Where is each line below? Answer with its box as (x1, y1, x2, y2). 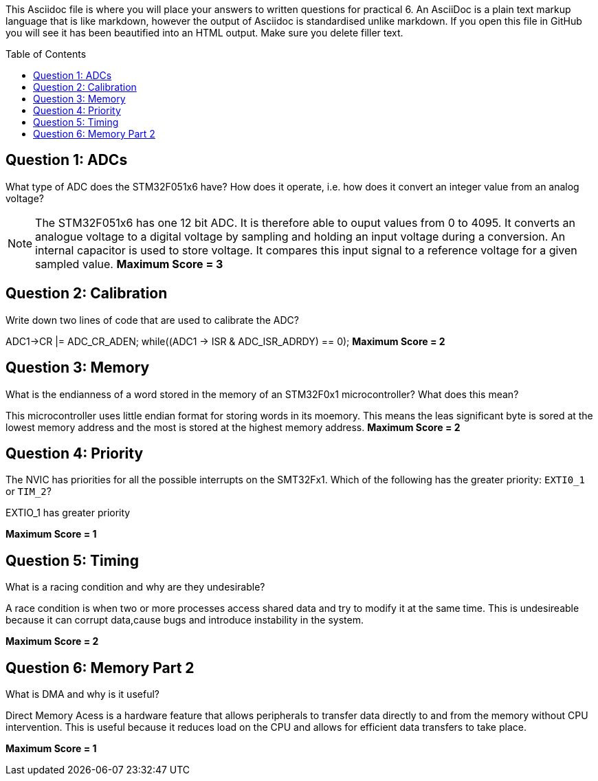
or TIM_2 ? (5, 485, 52, 498)
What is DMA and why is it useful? (5, 688, 159, 701)
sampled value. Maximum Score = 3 (35, 256, 223, 271)
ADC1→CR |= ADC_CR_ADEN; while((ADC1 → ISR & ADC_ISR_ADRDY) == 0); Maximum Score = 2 (5, 335, 445, 347)
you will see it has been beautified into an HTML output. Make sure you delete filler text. (5, 27, 403, 38)
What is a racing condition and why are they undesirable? (5, 581, 265, 593)
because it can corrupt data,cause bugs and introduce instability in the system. (5, 614, 364, 626)
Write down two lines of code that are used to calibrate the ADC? (5, 313, 299, 326)
